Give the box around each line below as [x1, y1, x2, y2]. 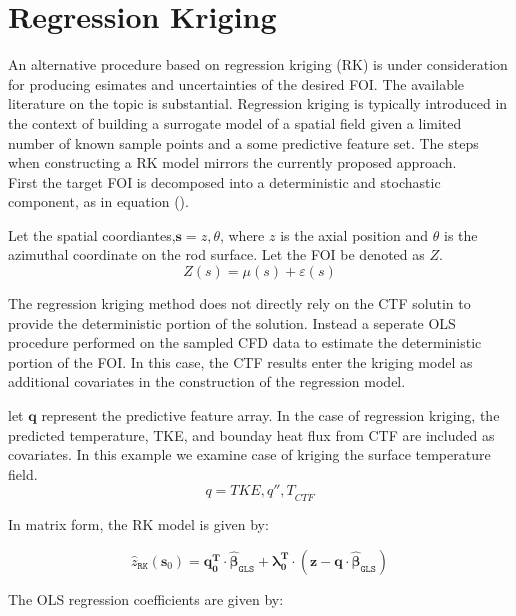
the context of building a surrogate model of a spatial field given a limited [8, 112, 462, 133]
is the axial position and [280, 224, 429, 245]
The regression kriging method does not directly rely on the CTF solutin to [8, 293, 471, 314]
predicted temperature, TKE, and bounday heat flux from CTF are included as [8, 424, 495, 445]
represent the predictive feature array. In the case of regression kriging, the [41, 405, 500, 426]
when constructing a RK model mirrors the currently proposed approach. [8, 152, 457, 173]
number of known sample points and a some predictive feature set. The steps [8, 132, 479, 153]
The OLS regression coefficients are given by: [8, 588, 284, 609]
